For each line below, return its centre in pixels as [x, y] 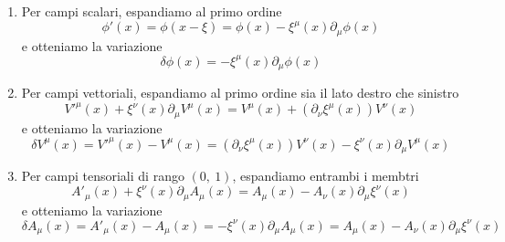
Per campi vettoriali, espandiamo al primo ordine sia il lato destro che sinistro [240, 93]
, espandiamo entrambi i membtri [326, 176]
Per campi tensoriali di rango [103, 176]
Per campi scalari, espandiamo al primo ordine [152, 11]
